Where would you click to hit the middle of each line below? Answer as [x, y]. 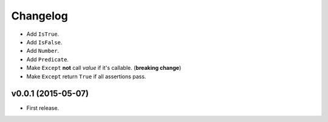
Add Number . [43, 51]
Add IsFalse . [44, 42]
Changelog [39, 16]
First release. [43, 108]
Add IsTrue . [43, 34]
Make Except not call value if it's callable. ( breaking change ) [104, 68]
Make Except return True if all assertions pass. [86, 76]
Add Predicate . [48, 59]
